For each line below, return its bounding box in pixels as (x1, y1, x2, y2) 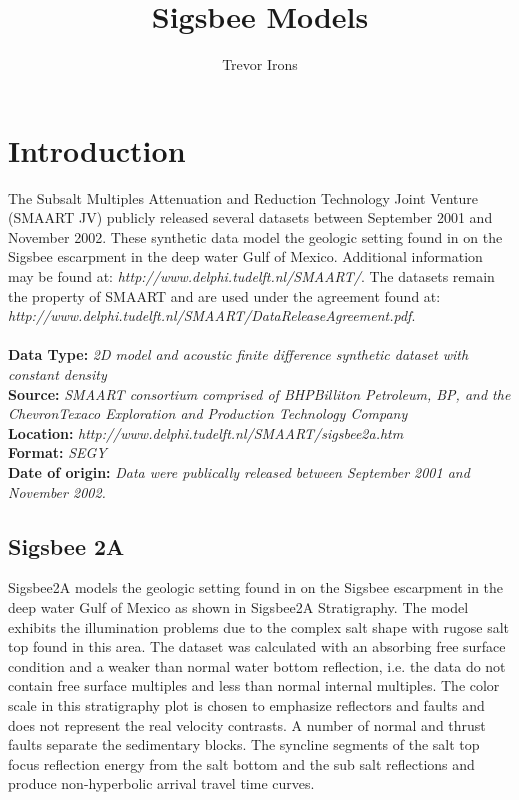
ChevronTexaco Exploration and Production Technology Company (8, 403, 408, 424)
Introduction (8, 129, 186, 170)
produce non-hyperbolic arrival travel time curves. (8, 773, 315, 794)
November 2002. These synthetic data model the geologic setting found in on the (8, 226, 503, 247)
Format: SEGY (8, 442, 107, 463)
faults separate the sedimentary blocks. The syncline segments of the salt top (8, 734, 480, 755)
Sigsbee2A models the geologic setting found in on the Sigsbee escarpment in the (8, 577, 504, 598)
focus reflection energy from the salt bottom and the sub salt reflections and (8, 753, 475, 774)
